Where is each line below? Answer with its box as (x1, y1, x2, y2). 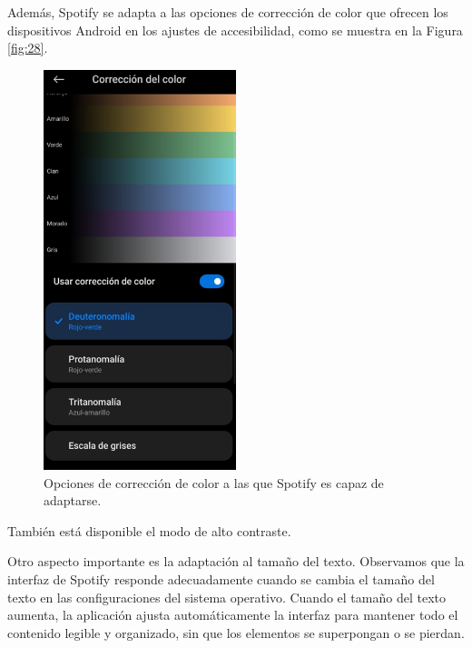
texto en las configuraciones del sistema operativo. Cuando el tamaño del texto (7, 587, 446, 606)
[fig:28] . (7, 38, 48, 57)
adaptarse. (44, 491, 102, 510)
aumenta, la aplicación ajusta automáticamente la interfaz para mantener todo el (7, 605, 458, 624)
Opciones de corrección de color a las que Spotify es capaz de (44, 473, 384, 492)
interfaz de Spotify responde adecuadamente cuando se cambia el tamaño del (7, 569, 435, 588)
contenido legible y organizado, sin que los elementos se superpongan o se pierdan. (7, 623, 465, 642)
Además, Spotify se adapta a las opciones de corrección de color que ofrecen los (7, 3, 448, 21)
